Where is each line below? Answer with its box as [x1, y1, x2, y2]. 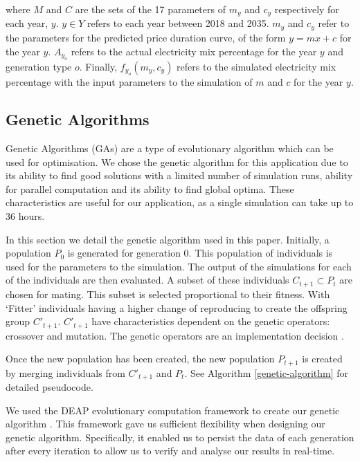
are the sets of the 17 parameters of [75, 2, 226, 16]
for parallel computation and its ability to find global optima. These [6, 181, 294, 196]
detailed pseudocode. [6, 380, 93, 394]
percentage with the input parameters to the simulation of [6, 75, 253, 89]
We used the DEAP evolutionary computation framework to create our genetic [6, 403, 340, 417]
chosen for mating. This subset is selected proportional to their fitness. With [6, 286, 330, 301]
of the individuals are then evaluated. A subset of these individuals [6, 272, 289, 287]
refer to [318, 16, 350, 30]
